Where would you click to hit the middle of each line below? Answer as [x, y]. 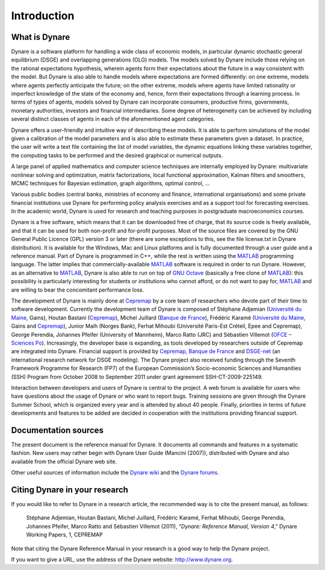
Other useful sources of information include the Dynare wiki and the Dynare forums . [115, 472]
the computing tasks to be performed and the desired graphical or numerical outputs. [117, 155]
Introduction [43, 16]
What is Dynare [41, 37]
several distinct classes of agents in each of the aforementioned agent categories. [113, 119]
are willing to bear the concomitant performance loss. [78, 290]
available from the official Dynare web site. [64, 462]
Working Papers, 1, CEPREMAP [64, 535]
